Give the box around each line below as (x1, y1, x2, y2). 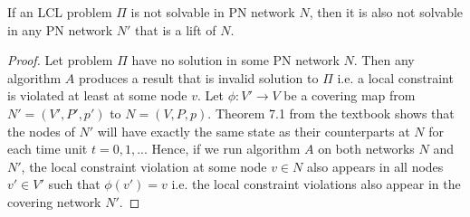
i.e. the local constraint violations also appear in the (171, 175, 461, 193)
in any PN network (7, 20, 113, 39)
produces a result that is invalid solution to (78, 68, 319, 87)
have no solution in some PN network (131, 51, 340, 70)
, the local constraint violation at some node (21, 156, 267, 175)
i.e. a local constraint (337, 68, 454, 87)
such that (48, 175, 101, 193)
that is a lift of (135, 20, 216, 39)
